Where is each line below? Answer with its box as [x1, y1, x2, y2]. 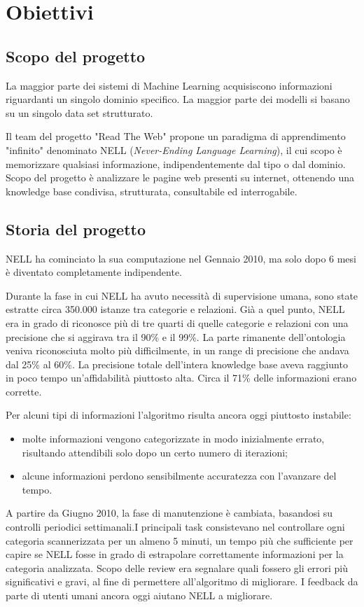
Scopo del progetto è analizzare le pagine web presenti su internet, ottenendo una [6, 170, 355, 185]
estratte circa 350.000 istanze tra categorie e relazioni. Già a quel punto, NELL [6, 302, 345, 316]
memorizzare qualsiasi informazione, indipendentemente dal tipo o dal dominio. [6, 156, 346, 171]
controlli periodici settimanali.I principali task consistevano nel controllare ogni [6, 519, 345, 534]
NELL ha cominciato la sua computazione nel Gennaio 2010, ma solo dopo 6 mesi [6, 251, 356, 265]
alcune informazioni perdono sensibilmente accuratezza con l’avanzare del [22, 468, 337, 483]
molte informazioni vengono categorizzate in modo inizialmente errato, [22, 431, 325, 446]
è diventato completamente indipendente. [6, 265, 182, 279]
